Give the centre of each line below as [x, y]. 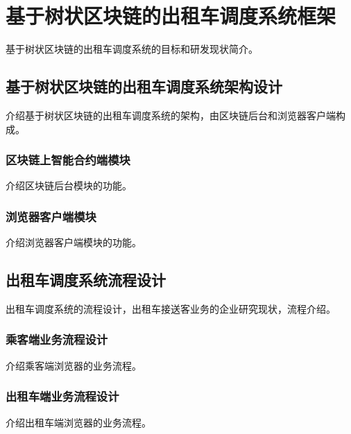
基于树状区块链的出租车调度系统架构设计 [144, 86]
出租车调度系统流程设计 [86, 280]
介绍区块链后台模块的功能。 [69, 185]
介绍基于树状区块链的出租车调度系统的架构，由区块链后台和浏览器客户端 [171, 115]
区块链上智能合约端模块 [68, 160]
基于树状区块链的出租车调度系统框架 [171, 16]
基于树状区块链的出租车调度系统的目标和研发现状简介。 [132, 49]
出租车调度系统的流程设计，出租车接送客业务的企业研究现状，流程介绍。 [171, 308]
